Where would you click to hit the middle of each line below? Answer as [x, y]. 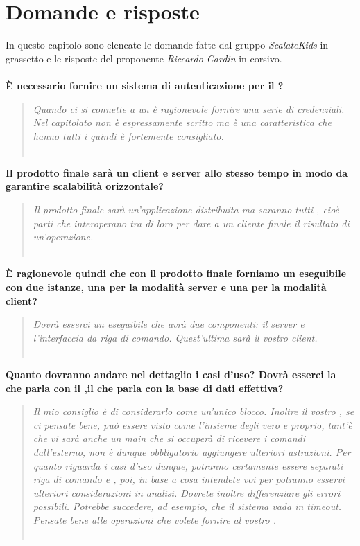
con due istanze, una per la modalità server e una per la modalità [166, 287]
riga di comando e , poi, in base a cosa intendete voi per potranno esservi [189, 479]
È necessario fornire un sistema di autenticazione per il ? [145, 85]
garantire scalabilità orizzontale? [85, 186]
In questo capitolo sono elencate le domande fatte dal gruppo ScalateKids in [167, 45]
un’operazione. [63, 237]
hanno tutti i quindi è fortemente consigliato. [128, 135]
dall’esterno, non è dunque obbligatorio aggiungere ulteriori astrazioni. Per [192, 451]
